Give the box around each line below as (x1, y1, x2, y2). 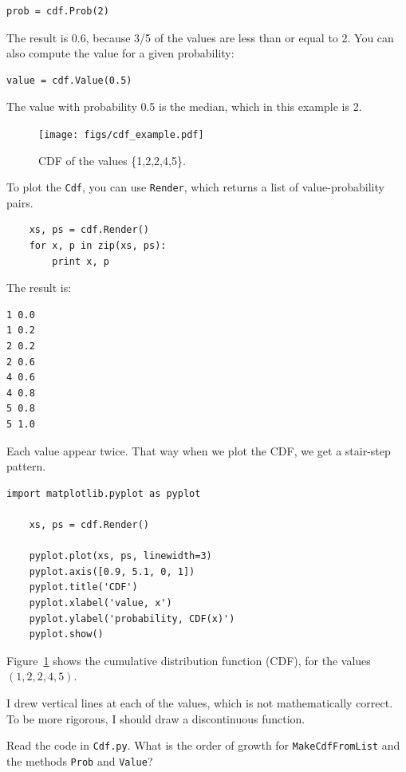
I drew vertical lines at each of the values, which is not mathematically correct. (6, 694, 393, 711)
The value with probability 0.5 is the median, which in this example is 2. (6, 98, 362, 115)
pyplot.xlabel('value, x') (29, 597, 172, 609)
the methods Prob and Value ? (6, 752, 153, 769)
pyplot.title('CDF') (29, 581, 138, 593)
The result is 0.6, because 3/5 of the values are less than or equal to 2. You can (6, 29, 394, 45)
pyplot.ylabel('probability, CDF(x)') (29, 612, 235, 624)
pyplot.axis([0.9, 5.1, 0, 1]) (29, 565, 195, 577)
